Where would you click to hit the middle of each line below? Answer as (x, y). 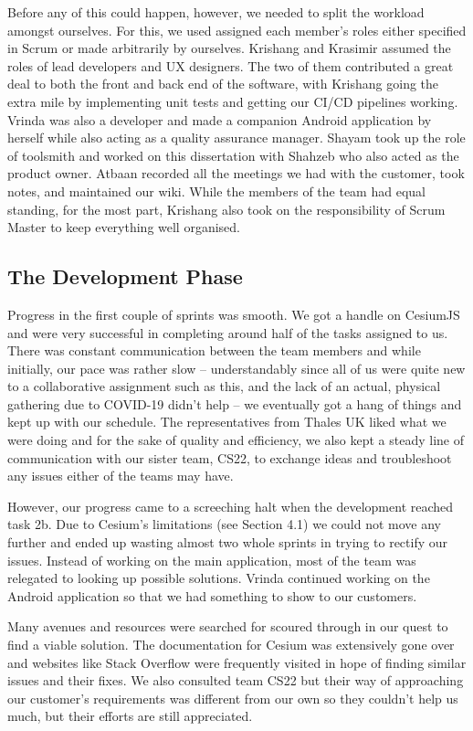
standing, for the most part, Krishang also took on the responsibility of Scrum (226, 209)
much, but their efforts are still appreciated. (130, 716)
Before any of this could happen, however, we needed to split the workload (216, 12)
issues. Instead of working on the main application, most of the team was (212, 560)
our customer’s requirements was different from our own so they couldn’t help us (233, 698)
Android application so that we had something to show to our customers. (212, 595)
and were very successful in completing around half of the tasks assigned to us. (228, 332)
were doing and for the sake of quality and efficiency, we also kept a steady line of (236, 440)
